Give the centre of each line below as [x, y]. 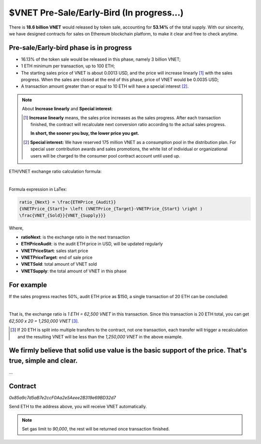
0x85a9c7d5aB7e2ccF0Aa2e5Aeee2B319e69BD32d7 [62, 398]
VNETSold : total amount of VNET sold [59, 264]
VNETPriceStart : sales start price [55, 251]
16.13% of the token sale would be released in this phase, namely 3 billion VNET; [101, 59]
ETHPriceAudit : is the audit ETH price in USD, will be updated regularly [92, 244]
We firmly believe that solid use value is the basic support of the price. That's [128, 351]
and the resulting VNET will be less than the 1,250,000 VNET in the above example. [100, 336]
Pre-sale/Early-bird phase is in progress [71, 48]
